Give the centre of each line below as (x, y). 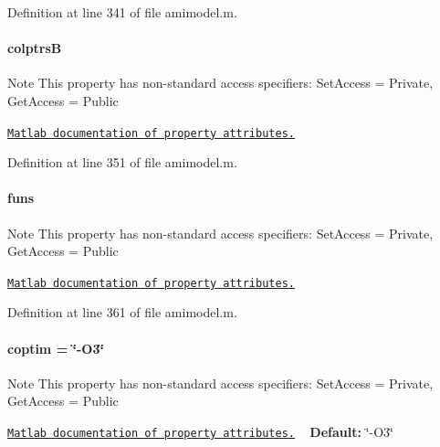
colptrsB (35, 48)
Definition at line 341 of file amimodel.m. (122, 12)
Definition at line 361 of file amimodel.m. (122, 312)
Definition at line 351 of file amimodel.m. (122, 162)
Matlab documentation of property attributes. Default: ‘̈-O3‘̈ (200, 432)
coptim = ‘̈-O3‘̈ (56, 348)
